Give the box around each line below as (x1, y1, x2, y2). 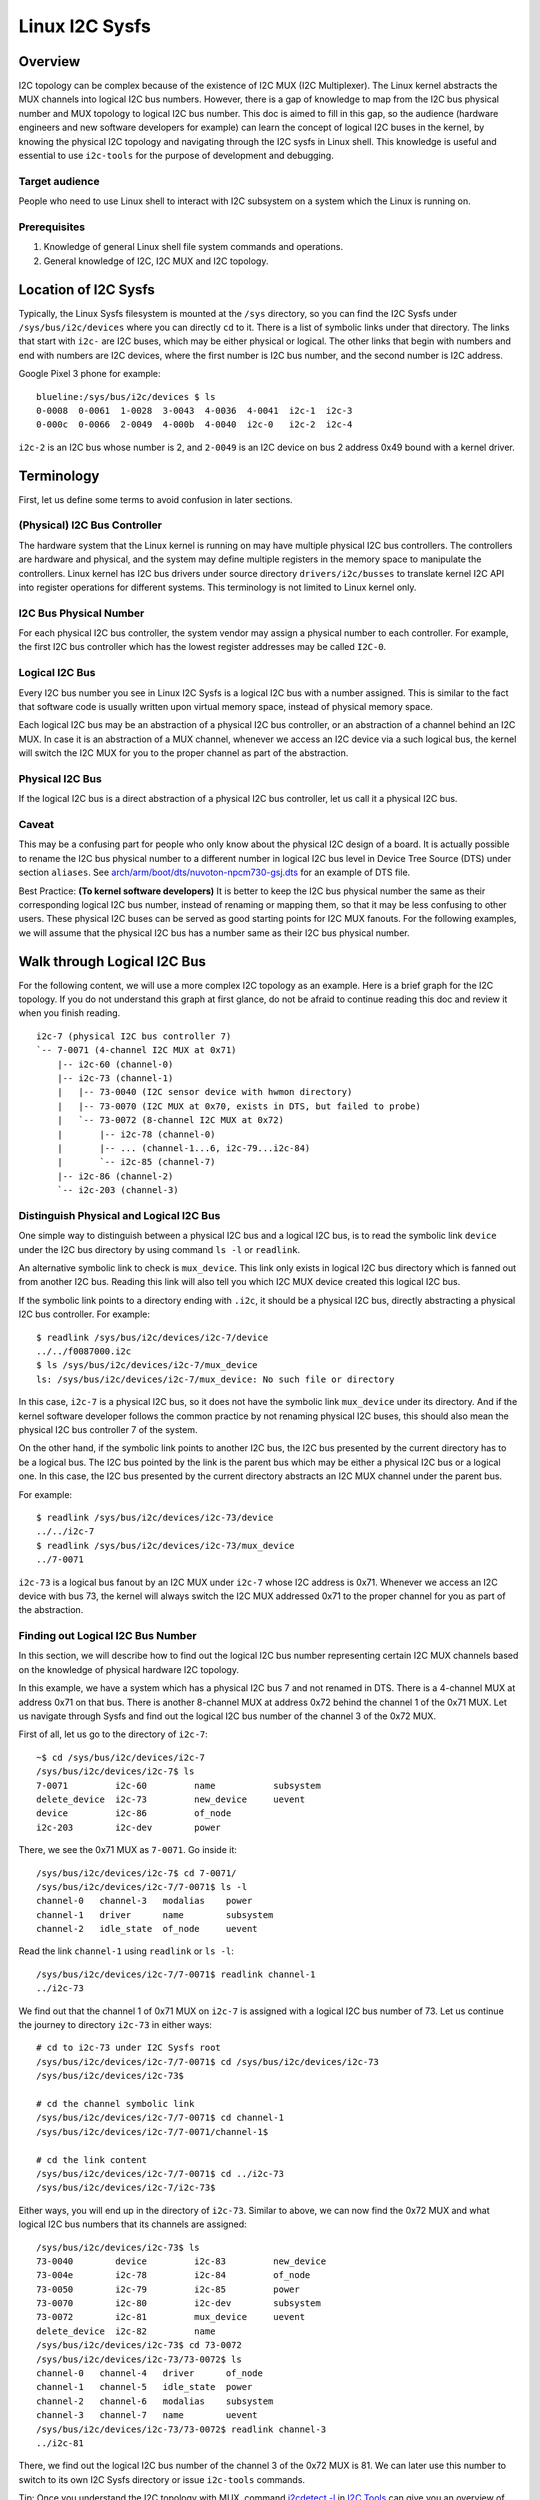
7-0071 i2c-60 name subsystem (36, 1780, 322, 1791)
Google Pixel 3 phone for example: (18, 368, 161, 380)
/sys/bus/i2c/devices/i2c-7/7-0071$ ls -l (36, 1881, 248, 1892)
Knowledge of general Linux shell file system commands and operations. (43, 241, 344, 253)
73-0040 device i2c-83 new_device (36, 2255, 327, 2267)
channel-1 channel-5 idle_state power (36, 2381, 253, 2393)
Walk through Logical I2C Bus (18, 953, 207, 970)
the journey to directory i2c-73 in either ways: (18, 2019, 212, 2031)
